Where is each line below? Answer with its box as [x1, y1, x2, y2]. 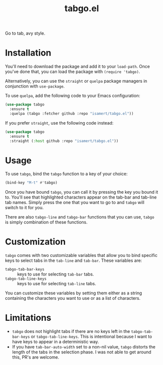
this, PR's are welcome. [12, 354, 59, 360]
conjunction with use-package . [5, 83, 65, 89]
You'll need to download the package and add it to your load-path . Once [5, 64, 150, 70]
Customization [5, 237, 66, 247]
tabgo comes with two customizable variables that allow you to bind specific [5, 253, 158, 258]
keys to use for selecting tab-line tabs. [17, 281, 96, 287]
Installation [5, 47, 52, 58]
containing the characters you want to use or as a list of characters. [5, 295, 141, 301]
